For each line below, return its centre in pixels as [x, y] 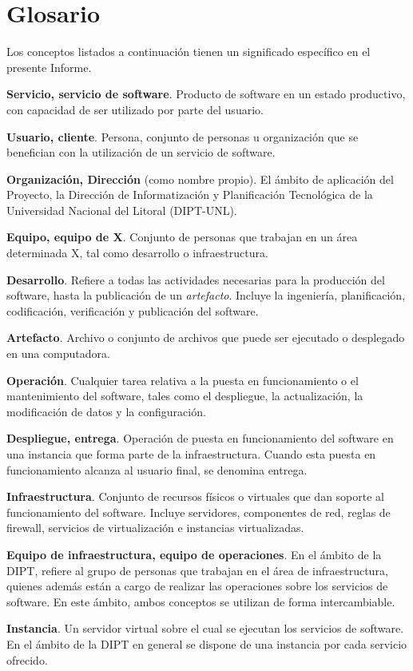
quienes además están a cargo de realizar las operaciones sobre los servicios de [197, 586]
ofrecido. [27, 659]
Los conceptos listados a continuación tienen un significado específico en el [189, 52]
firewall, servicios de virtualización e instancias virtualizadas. [155, 528]
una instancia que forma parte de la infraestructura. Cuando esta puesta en [191, 454]
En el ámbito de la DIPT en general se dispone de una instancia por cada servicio [207, 643]
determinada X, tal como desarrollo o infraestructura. [137, 253]
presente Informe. [49, 67]
